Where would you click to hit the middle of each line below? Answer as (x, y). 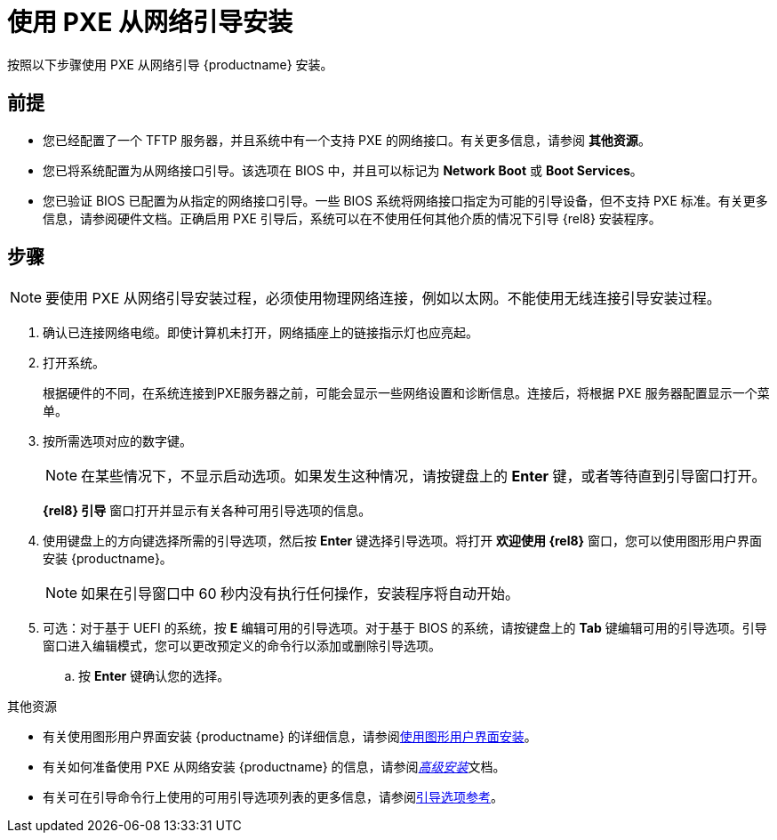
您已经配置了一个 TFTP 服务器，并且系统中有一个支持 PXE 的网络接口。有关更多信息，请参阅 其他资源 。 (347, 140)
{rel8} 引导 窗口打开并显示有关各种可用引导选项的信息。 (207, 511)
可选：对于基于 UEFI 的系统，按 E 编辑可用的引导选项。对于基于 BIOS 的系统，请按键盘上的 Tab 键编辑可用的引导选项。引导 (405, 628)
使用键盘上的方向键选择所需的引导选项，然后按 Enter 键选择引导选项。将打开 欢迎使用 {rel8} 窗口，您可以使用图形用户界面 (403, 541)
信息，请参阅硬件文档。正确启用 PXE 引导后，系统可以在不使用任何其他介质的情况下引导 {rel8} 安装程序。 (352, 218)
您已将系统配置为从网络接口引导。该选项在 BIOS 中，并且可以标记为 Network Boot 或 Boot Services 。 (343, 170)
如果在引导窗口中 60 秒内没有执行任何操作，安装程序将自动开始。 (300, 594)
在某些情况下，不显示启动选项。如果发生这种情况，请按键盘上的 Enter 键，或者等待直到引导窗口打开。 (424, 477)
